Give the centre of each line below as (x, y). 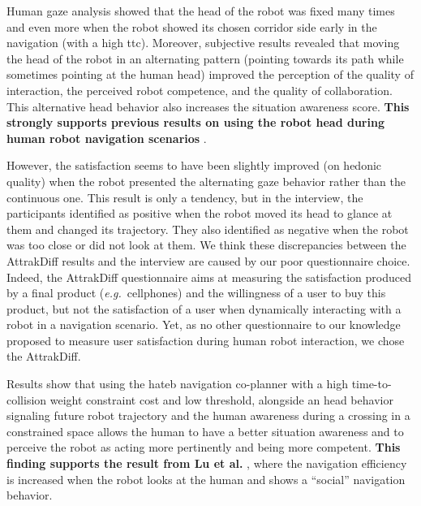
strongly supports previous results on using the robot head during (195, 122)
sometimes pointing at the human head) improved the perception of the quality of (210, 74)
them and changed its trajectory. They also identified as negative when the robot (208, 229)
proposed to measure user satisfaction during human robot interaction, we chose (206, 340)
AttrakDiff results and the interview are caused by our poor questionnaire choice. (208, 260)
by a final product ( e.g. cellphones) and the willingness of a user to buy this (196, 293)
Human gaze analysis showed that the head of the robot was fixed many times (201, 11)
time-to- (372, 384)
